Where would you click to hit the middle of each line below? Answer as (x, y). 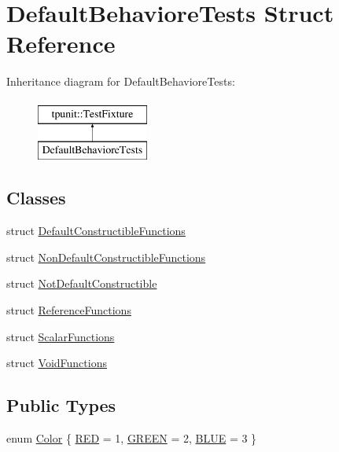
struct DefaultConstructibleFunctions (96, 231)
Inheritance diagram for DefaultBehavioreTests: (121, 81)
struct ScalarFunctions (61, 336)
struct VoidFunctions (57, 363)
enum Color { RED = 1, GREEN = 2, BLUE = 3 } (132, 438)
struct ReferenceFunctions (69, 310)
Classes (36, 198)
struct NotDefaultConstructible (82, 283)
